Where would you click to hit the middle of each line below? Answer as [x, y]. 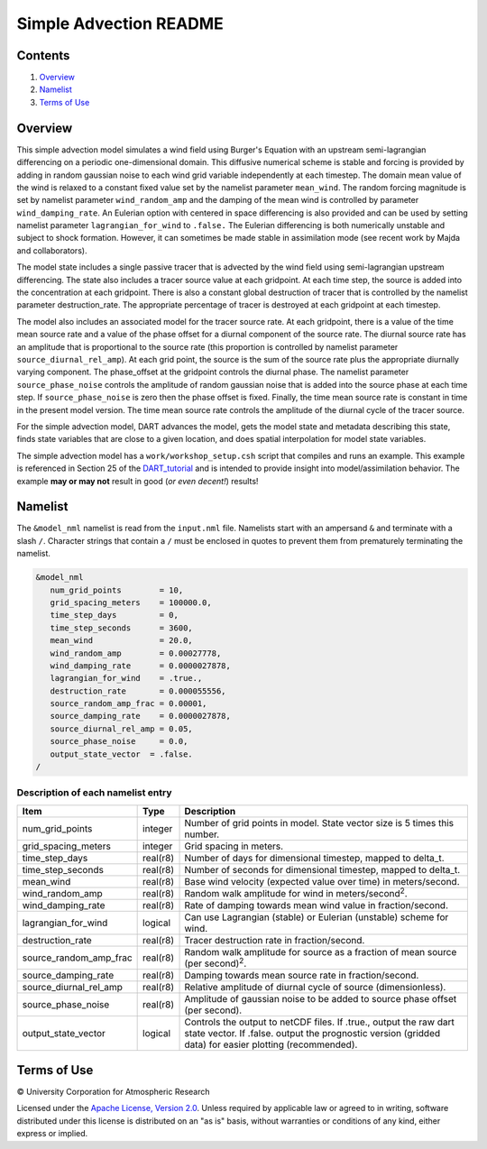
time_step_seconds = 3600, [121, 628]
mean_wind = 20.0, [121, 641]
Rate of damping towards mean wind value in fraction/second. [316, 905]
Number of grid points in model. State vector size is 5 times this [319, 823]
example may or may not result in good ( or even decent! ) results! [138, 481]
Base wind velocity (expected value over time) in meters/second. [322, 881]
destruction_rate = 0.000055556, [138, 691]
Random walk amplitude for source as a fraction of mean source [321, 952]
